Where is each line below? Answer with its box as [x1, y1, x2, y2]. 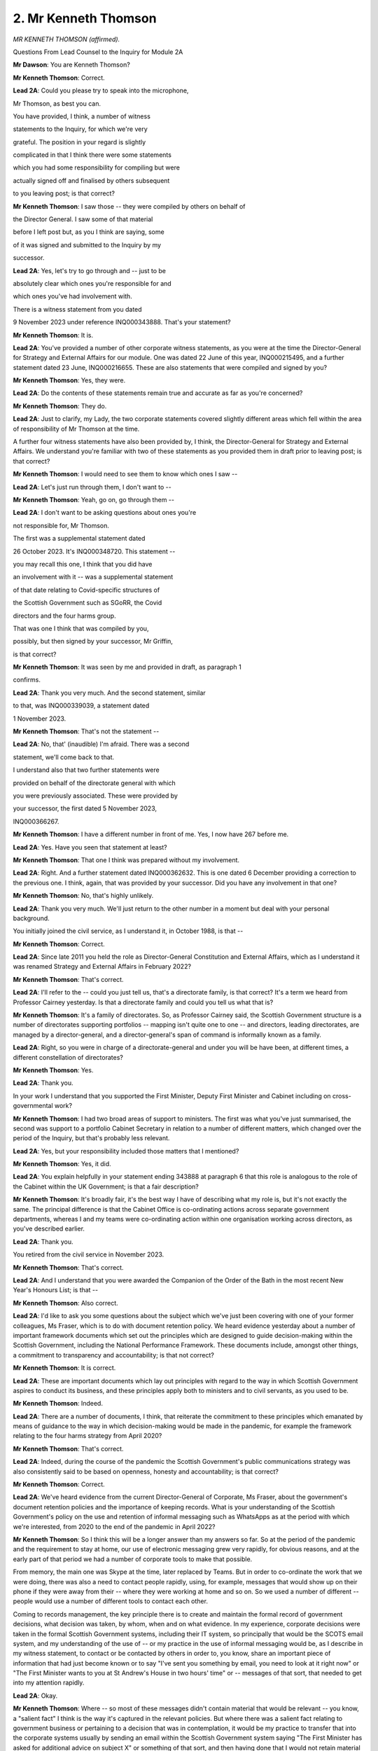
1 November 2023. [13, 714, 66, 723]
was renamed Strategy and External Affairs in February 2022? [13, 962, 192, 971]
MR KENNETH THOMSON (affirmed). [13, 35, 120, 43]
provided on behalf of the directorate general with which [13, 778, 176, 787]
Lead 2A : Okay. [13, 1691, 58, 1700]
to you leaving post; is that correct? [13, 189, 115, 198]
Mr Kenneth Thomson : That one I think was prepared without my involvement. [13, 855, 240, 864]
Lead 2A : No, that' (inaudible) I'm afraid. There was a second [13, 740, 190, 749]
